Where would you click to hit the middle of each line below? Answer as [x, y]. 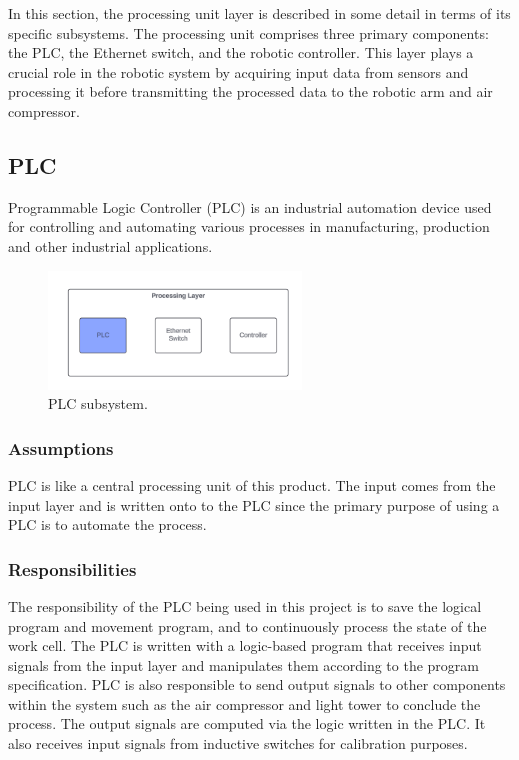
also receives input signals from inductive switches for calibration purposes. [238, 743]
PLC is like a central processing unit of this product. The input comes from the [252, 484]
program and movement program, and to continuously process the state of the [247, 625]
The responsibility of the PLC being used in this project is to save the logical [245, 605]
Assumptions [61, 447]
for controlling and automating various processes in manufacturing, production [249, 226]
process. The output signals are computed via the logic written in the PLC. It [247, 723]
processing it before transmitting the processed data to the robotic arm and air [250, 91]
